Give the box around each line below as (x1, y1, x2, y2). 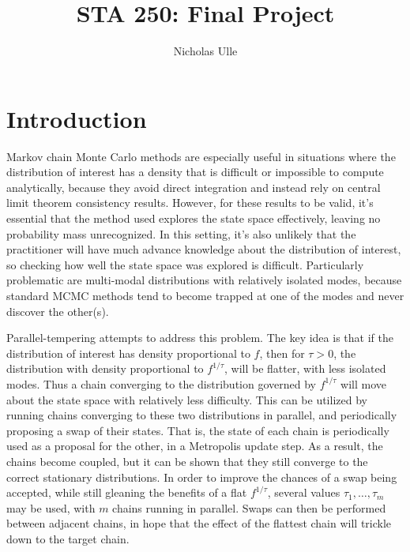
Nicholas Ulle (173, 43, 238, 59)
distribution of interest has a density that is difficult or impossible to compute (6, 163, 384, 180)
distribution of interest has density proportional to (6, 344, 250, 361)
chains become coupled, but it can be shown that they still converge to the (6, 452, 368, 469)
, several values (267, 484, 340, 501)
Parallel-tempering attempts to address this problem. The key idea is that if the (6, 329, 393, 346)
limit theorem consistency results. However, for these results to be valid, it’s (6, 194, 374, 211)
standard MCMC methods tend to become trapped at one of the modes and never (6, 287, 404, 303)
